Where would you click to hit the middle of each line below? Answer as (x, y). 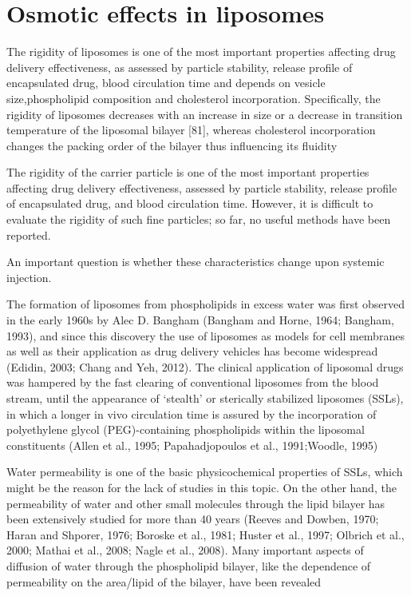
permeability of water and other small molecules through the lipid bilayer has (196, 503)
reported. (29, 234)
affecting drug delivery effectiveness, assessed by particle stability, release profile (202, 187)
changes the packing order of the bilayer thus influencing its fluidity (172, 145)
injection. (29, 277)
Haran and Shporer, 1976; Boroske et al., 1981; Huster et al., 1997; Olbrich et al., (205, 534)
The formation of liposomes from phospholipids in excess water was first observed (206, 304)
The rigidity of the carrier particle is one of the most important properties (188, 172)
